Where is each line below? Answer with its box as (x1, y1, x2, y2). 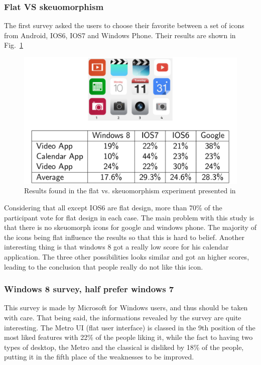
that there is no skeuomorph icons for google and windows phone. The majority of (4, 222, 256, 232)
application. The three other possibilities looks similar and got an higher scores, (4, 251, 249, 262)
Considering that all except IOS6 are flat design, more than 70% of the (4, 202, 222, 212)
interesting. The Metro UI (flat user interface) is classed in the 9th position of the (4, 322, 255, 332)
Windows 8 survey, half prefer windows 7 (4, 283, 174, 295)
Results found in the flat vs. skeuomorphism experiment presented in (24, 185, 236, 196)
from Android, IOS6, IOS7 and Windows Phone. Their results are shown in (4, 30, 236, 40)
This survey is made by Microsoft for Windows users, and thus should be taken (4, 302, 248, 313)
